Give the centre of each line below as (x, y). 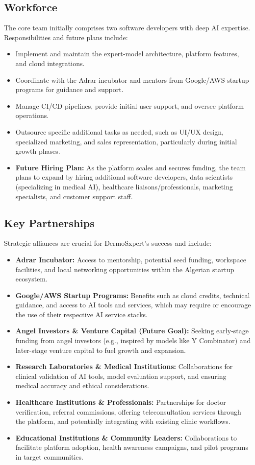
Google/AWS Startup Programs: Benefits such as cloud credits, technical (133, 295)
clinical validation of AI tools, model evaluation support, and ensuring (121, 376)
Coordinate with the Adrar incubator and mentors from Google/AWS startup (132, 80)
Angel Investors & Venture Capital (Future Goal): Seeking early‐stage (132, 331)
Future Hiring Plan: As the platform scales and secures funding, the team (131, 167)
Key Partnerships (49, 222)
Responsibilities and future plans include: (66, 37)
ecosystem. (31, 279)
